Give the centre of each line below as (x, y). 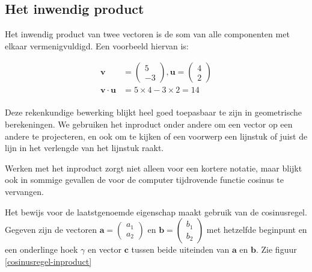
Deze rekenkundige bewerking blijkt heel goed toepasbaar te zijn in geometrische (153, 112)
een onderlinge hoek (41, 249)
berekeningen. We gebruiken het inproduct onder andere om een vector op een (149, 124)
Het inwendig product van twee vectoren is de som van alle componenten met (147, 34)
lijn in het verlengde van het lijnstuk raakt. (84, 148)
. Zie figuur (276, 249)
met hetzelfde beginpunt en (257, 230)
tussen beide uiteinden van (180, 249)
